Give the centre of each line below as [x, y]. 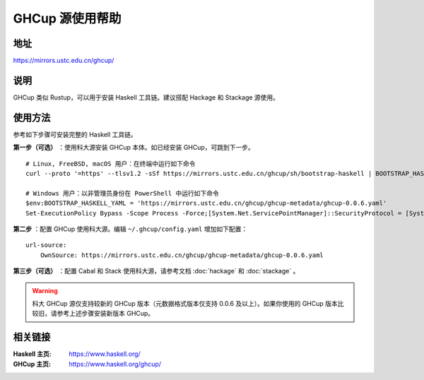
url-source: [46, 245]
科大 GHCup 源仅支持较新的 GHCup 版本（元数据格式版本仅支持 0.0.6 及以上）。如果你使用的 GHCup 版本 [185, 303]
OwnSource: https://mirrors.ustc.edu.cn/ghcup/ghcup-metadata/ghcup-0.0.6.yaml [182, 255]
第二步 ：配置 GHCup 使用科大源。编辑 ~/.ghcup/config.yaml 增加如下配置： [130, 229]
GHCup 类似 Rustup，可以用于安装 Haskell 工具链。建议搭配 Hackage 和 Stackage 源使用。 [146, 97]
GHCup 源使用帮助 [67, 18]
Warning [45, 290]
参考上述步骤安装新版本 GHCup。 [106, 314]
